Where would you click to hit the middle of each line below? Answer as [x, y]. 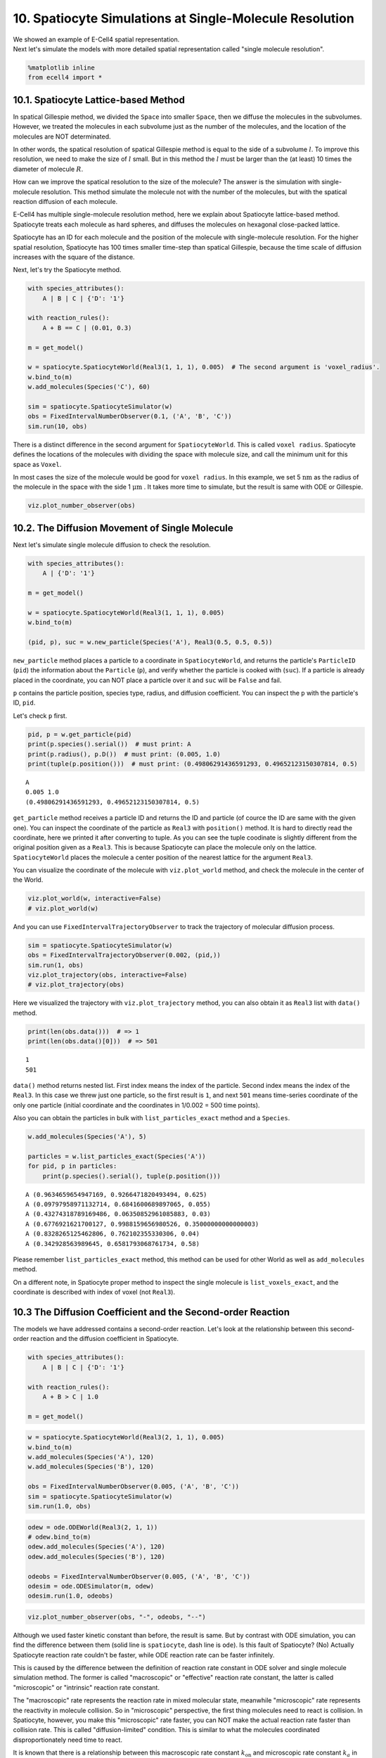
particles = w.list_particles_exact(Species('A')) [117, 1156]
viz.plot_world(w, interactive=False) [95, 899]
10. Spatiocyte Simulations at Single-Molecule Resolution [184, 18]
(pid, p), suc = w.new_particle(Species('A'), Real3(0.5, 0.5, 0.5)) [150, 642]
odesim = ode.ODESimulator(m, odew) [91, 1586]
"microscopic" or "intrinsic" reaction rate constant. [86, 1687]
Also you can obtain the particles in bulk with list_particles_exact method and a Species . [152, 1118]
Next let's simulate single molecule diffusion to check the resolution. [112, 544]
